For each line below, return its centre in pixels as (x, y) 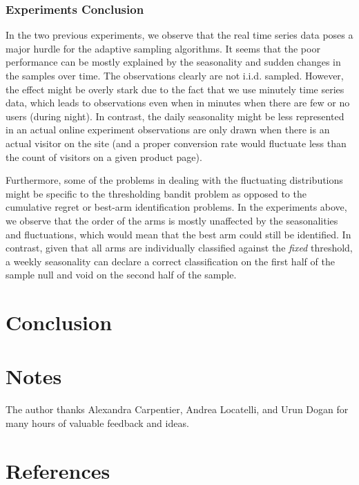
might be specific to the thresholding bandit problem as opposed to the (156, 193)
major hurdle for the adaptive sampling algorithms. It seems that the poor (163, 48)
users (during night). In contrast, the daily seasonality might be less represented (175, 116)
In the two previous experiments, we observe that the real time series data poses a (179, 35)
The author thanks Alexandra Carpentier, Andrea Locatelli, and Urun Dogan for (177, 409)
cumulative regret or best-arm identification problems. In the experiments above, (176, 207)
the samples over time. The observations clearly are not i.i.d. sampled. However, (175, 75)
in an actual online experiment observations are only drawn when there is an (168, 130)
